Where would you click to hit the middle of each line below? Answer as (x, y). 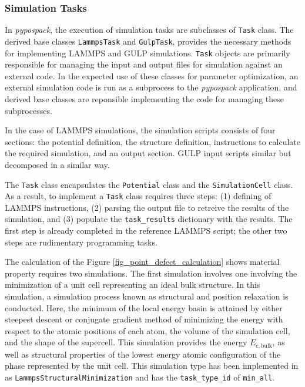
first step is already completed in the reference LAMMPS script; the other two (146, 230)
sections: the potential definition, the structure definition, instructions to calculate (152, 141)
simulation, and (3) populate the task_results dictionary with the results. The (149, 219)
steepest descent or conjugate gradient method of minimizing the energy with (144, 319)
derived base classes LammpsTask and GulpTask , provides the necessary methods (148, 41)
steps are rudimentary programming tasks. (81, 242)
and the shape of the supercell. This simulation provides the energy (126, 342)
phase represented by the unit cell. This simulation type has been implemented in (152, 366)
